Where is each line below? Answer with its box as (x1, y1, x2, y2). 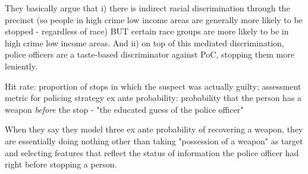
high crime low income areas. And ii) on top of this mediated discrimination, (5, 36, 284, 49)
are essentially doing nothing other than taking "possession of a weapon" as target (5, 134, 303, 147)
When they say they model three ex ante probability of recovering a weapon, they (5, 123, 303, 135)
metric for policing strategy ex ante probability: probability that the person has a (5, 91, 302, 104)
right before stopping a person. (5, 158, 117, 170)
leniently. (5, 59, 37, 72)
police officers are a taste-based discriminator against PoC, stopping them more (5, 48, 294, 61)
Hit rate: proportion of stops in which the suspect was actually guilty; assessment (5, 80, 301, 92)
